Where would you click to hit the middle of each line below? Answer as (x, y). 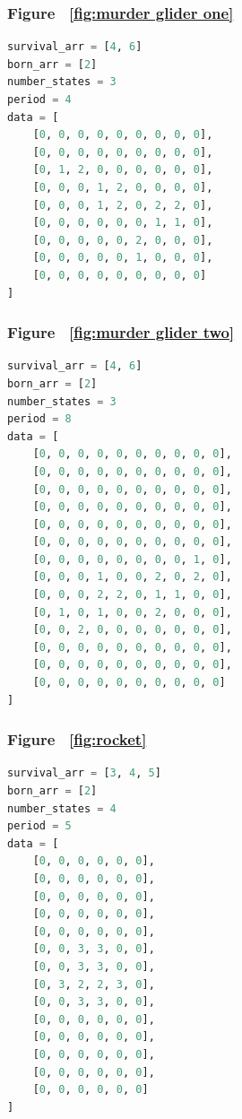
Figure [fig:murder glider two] (121, 332)
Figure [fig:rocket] (77, 739)
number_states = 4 (62, 808)
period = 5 (39, 826)
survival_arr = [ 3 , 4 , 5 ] (84, 773)
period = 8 (39, 419)
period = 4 (39, 100)
